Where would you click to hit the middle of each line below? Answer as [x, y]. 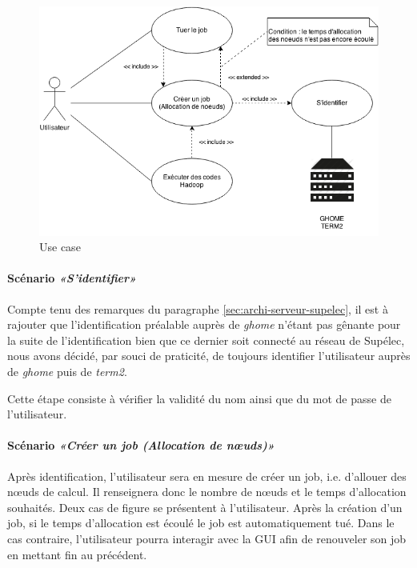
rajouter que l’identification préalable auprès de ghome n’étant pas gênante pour [204, 324]
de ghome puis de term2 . [67, 372]
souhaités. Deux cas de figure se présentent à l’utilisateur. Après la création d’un [205, 507]
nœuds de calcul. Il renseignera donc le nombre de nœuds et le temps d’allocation [207, 492]
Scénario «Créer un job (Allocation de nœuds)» [141, 445]
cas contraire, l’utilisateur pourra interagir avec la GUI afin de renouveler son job [207, 539]
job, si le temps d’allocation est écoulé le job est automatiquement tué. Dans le [201, 523]
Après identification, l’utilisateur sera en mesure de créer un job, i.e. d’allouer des [207, 476]
